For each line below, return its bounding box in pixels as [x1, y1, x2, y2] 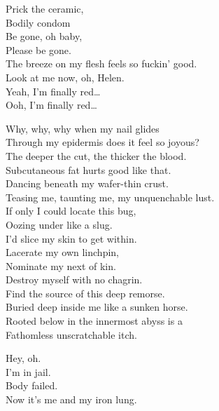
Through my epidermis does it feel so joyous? [6, 135, 199, 149]
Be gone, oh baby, [6, 29, 83, 43]
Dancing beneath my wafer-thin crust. [6, 176, 169, 191]
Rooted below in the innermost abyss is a [6, 314, 183, 328]
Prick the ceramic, [6, 1, 84, 15]
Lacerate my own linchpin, [6, 245, 120, 260]
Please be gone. [6, 42, 71, 57]
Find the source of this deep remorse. [6, 285, 165, 300]
